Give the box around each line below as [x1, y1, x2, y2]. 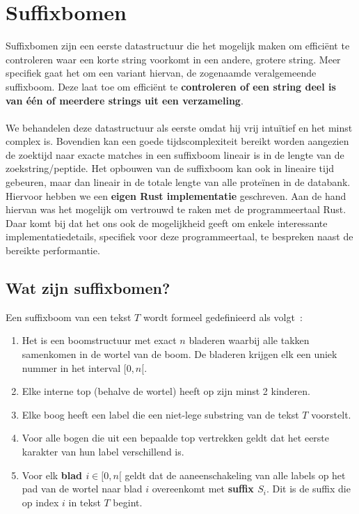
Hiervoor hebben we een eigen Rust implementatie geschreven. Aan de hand [6, 188, 346, 203]
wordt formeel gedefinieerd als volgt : [143, 309, 303, 324]
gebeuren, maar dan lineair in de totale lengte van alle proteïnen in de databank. [6, 175, 351, 189]
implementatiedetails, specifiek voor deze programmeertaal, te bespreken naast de [6, 229, 353, 244]
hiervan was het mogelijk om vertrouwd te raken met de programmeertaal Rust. [6, 202, 346, 217]
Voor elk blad [22, 467, 83, 482]
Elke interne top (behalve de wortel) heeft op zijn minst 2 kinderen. [22, 384, 310, 398]
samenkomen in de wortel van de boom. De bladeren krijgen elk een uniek [22, 347, 337, 361]
